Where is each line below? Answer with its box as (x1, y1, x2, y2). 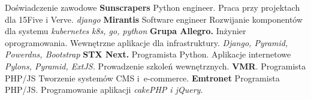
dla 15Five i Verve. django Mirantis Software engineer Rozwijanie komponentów (5, 13, 303, 25)
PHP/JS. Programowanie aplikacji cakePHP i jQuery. (5, 83, 203, 96)
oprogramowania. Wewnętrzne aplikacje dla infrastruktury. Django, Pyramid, (5, 36, 288, 49)
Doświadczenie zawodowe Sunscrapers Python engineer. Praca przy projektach (5, 1, 300, 13)
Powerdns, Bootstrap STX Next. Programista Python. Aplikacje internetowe (5, 48, 291, 60)
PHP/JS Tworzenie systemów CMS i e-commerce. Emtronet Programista (5, 71, 280, 84)
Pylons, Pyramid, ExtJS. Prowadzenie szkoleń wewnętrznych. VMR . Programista (5, 59, 306, 72)
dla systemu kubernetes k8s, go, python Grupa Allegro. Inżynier (5, 25, 246, 37)
